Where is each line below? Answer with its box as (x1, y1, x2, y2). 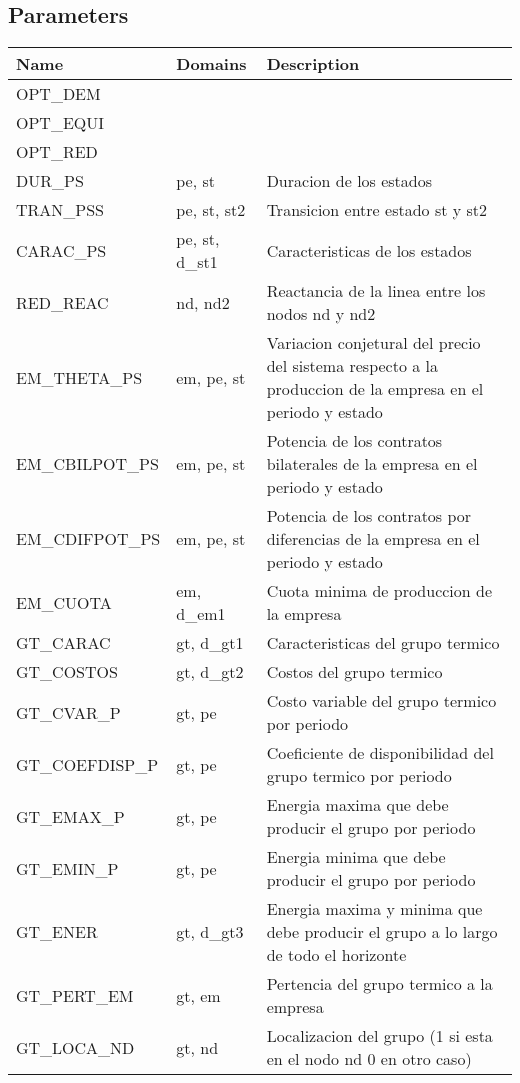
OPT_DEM (16, 82, 101, 106)
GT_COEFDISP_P (16, 752, 159, 776)
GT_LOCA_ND (16, 1035, 135, 1059)
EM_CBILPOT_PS (16, 452, 159, 476)
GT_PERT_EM (16, 983, 134, 1007)
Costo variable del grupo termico (266, 689, 497, 713)
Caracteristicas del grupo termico (266, 631, 500, 655)
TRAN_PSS (16, 198, 105, 222)
